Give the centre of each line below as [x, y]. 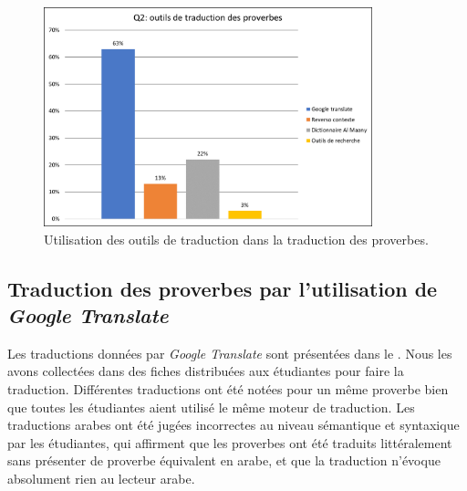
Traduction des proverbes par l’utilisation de [223, 288]
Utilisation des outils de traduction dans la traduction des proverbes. [236, 239]
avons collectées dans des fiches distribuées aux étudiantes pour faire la [206, 371]
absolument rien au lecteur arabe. [101, 478]
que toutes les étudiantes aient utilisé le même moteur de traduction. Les [211, 407]
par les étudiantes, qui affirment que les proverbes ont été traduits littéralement [230, 442]
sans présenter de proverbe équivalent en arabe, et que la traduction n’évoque [224, 460]
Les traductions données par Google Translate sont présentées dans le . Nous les [230, 353]
